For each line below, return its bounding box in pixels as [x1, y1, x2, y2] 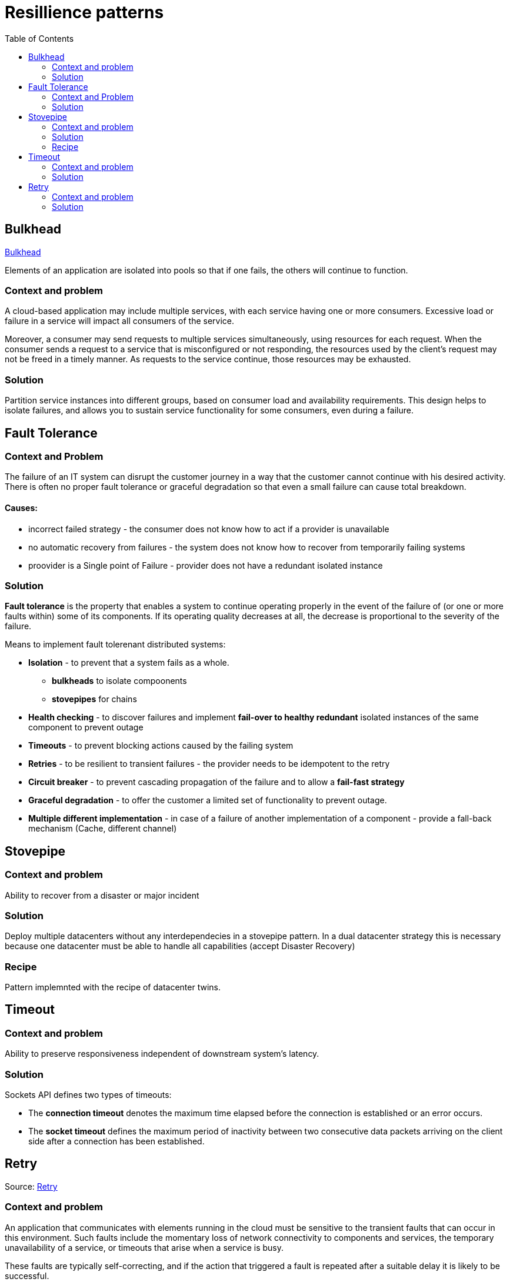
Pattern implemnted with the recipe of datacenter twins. [5, 982, 221, 992]
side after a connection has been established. [28, 1136, 205, 1146]
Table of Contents [5, 33, 74, 44]
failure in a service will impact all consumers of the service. [5, 316, 235, 326]
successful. [5, 1270, 49, 1281]
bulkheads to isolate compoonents [52, 676, 187, 686]
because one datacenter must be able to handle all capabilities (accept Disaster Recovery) [5, 941, 355, 952]
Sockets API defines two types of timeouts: [5, 1089, 172, 1100]
